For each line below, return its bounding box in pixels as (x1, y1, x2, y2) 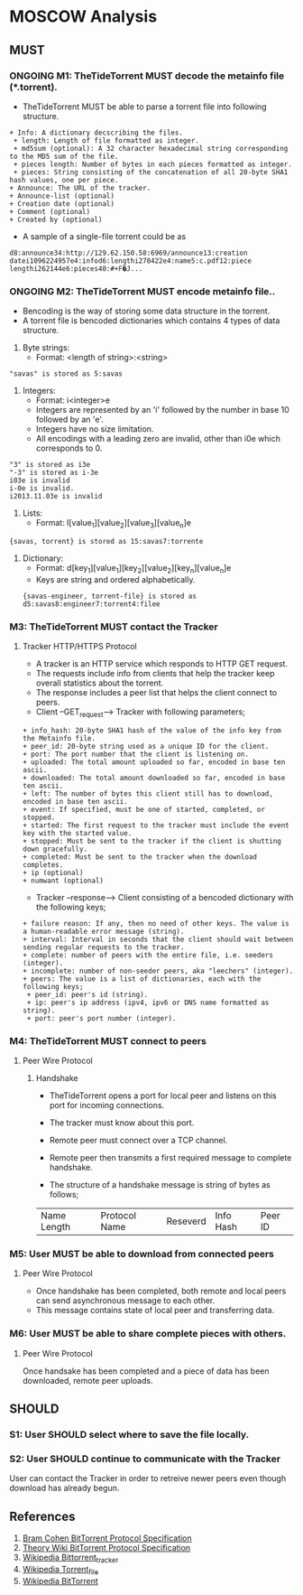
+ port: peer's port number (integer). (26, 1013, 177, 1022)
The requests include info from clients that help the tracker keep (35, 668, 275, 679)
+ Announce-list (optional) (9, 191, 115, 201)
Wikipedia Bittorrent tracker (22, 1552, 119, 1564)
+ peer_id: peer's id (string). (26, 990, 149, 999)
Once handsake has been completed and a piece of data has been (22, 1366, 270, 1376)
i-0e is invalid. (9, 484, 75, 493)
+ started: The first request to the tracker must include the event (22, 820, 290, 830)
